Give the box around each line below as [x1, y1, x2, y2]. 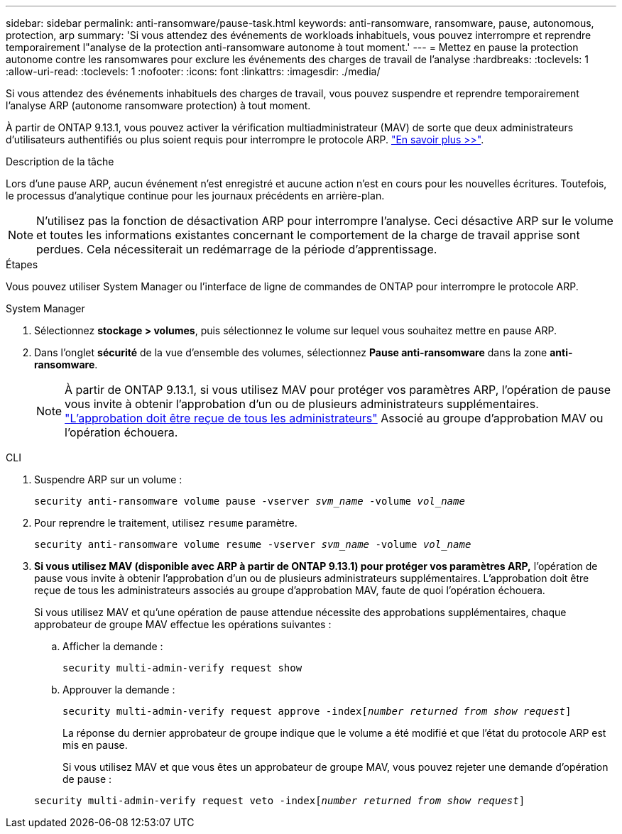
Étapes [6, 258, 38, 270]
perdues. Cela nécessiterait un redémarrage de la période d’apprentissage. [36, 242, 437, 256]
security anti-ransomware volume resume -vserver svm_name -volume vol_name [34, 539, 471, 550]
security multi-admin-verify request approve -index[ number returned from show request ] [62, 706, 572, 717]
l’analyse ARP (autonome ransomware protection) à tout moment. [6, 99, 311, 111]
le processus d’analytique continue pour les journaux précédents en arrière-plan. [6, 190, 385, 202]
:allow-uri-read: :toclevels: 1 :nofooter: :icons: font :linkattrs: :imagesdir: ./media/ [6, 65, 381, 77]
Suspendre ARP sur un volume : [34, 473, 182, 485]
